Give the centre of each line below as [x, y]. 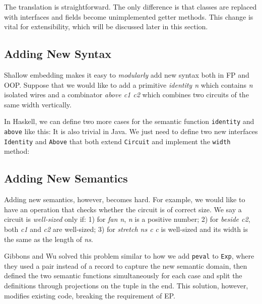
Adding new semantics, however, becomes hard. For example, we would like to [125, 199]
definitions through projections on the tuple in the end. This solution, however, [126, 285]
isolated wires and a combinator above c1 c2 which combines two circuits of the [126, 95]
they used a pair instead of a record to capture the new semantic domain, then [126, 265]
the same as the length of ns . [49, 239]
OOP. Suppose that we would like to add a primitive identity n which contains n [128, 84]
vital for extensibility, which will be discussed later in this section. [106, 26]
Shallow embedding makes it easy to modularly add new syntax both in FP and [127, 74]
